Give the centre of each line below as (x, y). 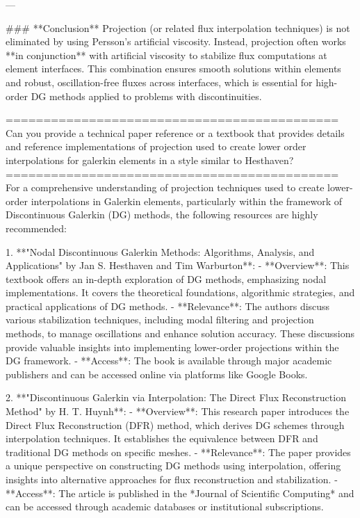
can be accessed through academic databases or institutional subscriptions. (165, 507)
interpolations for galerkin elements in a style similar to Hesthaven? (150, 160)
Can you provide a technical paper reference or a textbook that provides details (175, 132)
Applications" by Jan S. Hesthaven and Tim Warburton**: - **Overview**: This (178, 265)
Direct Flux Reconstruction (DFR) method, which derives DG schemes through (175, 424)
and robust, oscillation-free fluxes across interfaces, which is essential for (159, 82)
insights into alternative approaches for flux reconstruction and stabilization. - (172, 479)
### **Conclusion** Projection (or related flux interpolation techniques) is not (178, 27)
